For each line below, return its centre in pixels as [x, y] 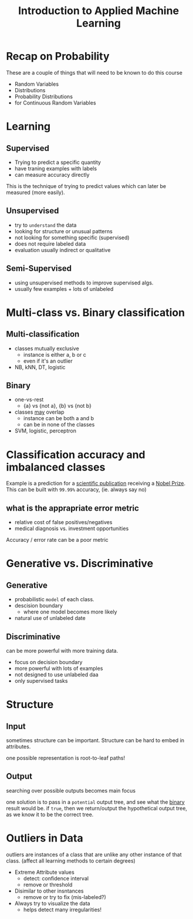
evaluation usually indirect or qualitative [62, 250]
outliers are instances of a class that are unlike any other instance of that [94, 854]
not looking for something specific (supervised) [72, 237]
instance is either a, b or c [55, 354]
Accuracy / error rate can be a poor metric [57, 540]
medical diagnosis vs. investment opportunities [72, 529]
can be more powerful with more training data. [62, 650]
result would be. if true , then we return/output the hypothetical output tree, [97, 808]
